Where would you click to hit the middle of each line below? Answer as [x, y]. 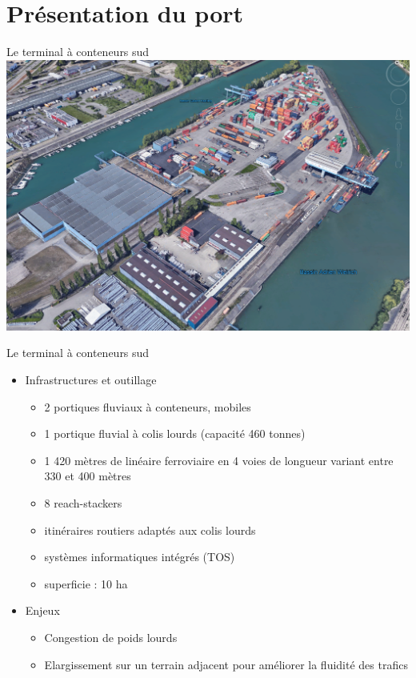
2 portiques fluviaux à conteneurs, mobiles [148, 406]
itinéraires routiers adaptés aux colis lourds [150, 530]
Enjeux [42, 610]
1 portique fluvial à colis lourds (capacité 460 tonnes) [175, 433]
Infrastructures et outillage [91, 380]
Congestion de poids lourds [111, 637]
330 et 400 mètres [88, 476]
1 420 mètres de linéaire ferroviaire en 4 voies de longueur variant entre [219, 460]
